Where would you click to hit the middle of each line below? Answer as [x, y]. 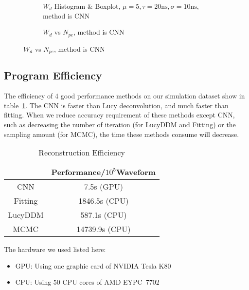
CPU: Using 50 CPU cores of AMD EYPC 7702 [87, 282]
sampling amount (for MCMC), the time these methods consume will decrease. [122, 134]
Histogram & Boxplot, [87, 6]
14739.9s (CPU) [104, 229]
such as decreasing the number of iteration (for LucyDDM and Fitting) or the [120, 125]
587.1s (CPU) [104, 215]
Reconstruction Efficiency [82, 153]
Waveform [136, 172]
